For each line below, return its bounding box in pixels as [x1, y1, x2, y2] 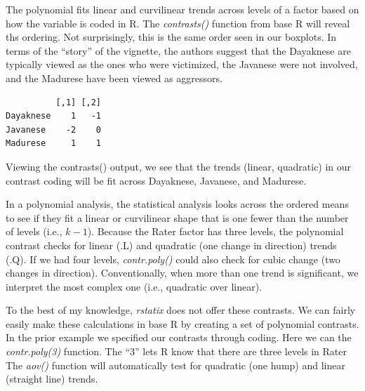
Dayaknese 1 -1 [6, 111, 102, 121]
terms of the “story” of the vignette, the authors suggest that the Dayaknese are [6, 43, 351, 58]
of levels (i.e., [6, 224, 62, 239]
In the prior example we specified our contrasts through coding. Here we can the [6, 330, 352, 345]
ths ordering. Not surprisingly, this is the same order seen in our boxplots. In [6, 29, 337, 44]
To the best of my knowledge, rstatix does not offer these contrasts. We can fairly [6, 303, 356, 317]
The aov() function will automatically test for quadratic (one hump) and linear [6, 357, 345, 372]
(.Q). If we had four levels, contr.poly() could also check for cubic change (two [6, 251, 340, 266]
